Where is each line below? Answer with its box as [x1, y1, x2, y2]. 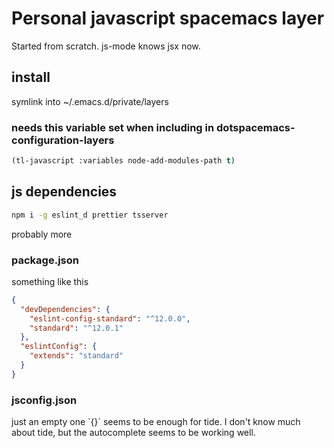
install [11, 69, 51, 86]
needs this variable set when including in [11, 120, 215, 134]
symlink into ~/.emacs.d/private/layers [11, 95, 169, 107]
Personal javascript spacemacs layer [11, 7, 325, 30]
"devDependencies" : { [20, 304, 111, 314]
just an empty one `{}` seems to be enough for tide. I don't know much [11, 416, 301, 428]
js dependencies [11, 183, 118, 201]
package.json [11, 253, 79, 267]
